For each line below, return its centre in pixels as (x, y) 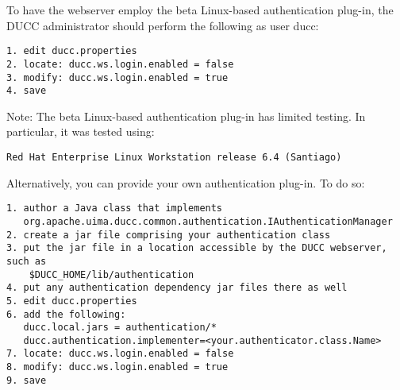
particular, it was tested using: (81, 131)
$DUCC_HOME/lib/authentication (112, 274)
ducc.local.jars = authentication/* (120, 328)
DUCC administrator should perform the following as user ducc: (163, 25)
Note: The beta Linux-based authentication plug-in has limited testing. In (186, 116)
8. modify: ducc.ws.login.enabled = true (117, 367)
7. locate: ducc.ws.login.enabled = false (120, 354)
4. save (27, 91)
